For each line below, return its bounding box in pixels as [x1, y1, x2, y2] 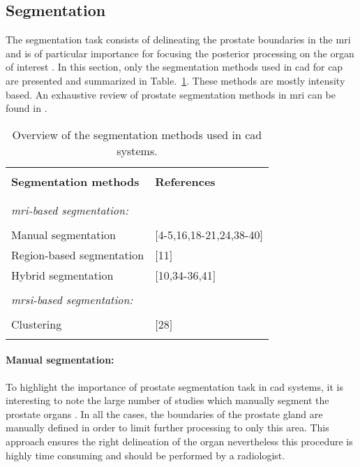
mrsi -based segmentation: [11, 291, 133, 308]
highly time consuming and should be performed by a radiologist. [6, 447, 285, 462]
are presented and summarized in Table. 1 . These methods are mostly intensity [6, 73, 345, 87]
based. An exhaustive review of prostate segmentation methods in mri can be [6, 87, 336, 101]
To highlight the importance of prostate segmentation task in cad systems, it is [6, 379, 343, 394]
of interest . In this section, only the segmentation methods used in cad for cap [6, 59, 343, 74]
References [155, 173, 216, 189]
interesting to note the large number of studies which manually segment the [6, 393, 329, 408]
